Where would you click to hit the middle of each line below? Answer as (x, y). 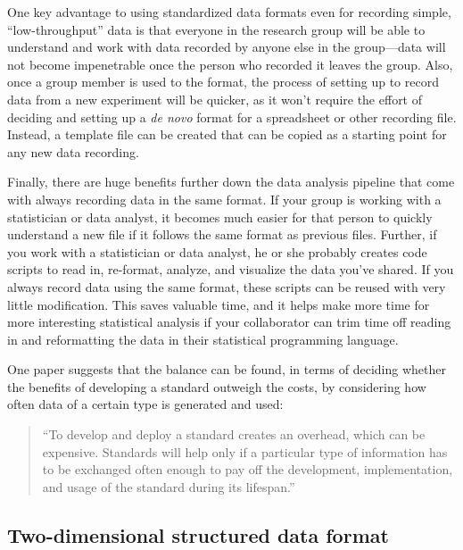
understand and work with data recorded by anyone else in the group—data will (227, 47)
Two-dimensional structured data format (198, 534)
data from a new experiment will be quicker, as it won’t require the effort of (215, 99)
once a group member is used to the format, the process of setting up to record (223, 82)
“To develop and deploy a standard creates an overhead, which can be (234, 434)
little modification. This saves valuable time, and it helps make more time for (219, 304)
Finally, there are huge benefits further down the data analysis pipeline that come (231, 182)
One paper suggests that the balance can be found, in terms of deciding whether (227, 369)
